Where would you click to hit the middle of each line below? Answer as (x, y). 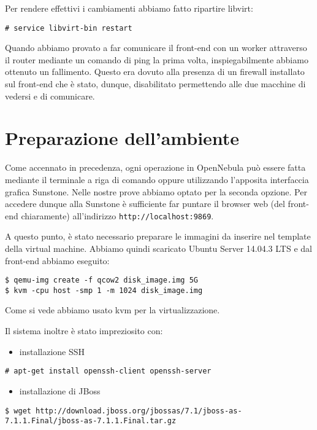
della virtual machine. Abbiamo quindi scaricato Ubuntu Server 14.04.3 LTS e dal (158, 248)
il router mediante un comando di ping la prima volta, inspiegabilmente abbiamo (157, 59)
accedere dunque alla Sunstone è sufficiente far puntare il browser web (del (145, 204)
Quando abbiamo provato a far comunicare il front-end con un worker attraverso (156, 48)
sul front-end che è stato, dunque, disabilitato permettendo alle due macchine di (155, 84)
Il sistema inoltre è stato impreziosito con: (84, 331)
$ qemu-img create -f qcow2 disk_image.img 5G (101, 280)
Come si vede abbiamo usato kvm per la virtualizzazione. (113, 310)
